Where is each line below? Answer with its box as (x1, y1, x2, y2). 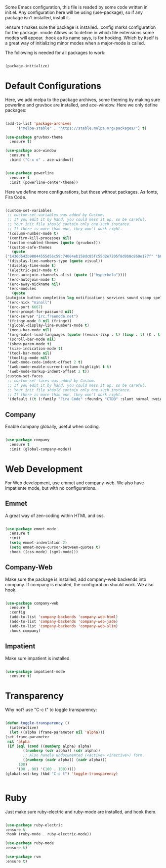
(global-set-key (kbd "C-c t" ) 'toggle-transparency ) (5, 771, 119, 776)
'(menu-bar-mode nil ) (7, 328, 52, 333)
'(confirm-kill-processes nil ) (7, 235, 72, 241)
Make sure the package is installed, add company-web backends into (5, 576, 147, 582)
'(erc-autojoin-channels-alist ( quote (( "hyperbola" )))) (7, 272, 127, 277)
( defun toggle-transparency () (5, 720, 70, 726)
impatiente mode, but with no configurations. (5, 485, 97, 491)
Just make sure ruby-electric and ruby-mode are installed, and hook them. (5, 809, 157, 815)
